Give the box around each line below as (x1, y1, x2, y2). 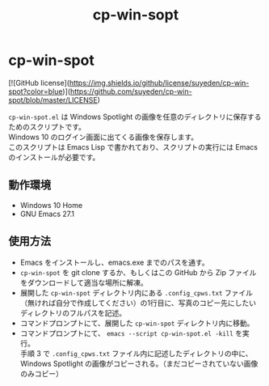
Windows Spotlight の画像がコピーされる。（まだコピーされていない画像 (19, 358, 258, 368)
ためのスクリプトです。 (8, 121, 86, 131)
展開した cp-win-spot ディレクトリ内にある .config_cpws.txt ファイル (19, 287, 253, 297)
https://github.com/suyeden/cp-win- (69, 87, 192, 96)
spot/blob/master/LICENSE (8, 95, 99, 104)
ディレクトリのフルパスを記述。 (19, 308, 127, 317)
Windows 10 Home (19, 200, 83, 210)
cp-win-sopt (92, 6, 179, 24)
